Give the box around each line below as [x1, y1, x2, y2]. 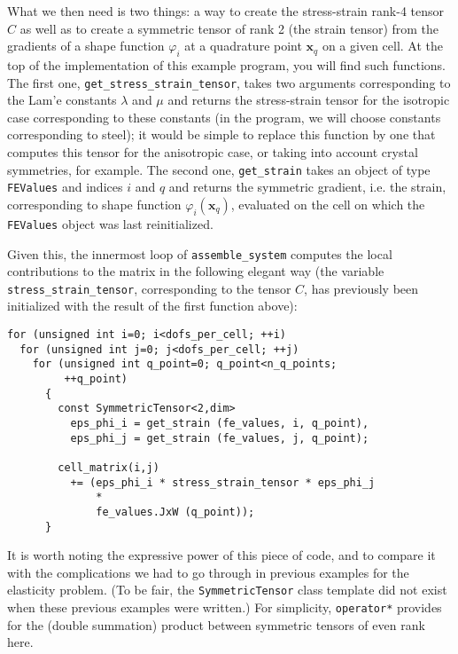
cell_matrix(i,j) [58, 461, 159, 474]
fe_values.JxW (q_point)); [96, 505, 255, 518]
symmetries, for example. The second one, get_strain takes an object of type [7, 160, 431, 178]
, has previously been [304, 279, 419, 297]
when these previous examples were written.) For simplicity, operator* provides [7, 598, 442, 617]
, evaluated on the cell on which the [230, 194, 425, 213]
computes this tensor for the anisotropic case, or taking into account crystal [7, 143, 418, 162]
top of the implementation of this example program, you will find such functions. [7, 55, 446, 74]
